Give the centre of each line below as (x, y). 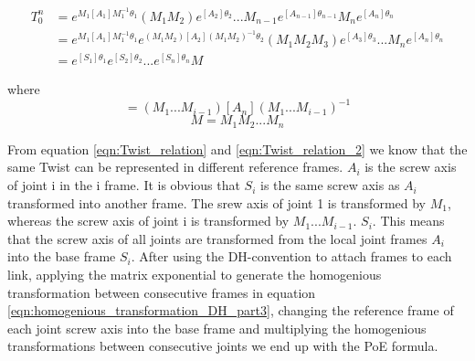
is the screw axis (411, 167)
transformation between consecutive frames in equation (162, 292)
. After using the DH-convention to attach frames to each (291, 256)
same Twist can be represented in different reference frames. (175, 167)
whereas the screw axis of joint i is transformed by (148, 221)
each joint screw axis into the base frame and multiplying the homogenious (217, 328)
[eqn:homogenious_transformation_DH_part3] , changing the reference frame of (231, 310)
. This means (408, 221)
